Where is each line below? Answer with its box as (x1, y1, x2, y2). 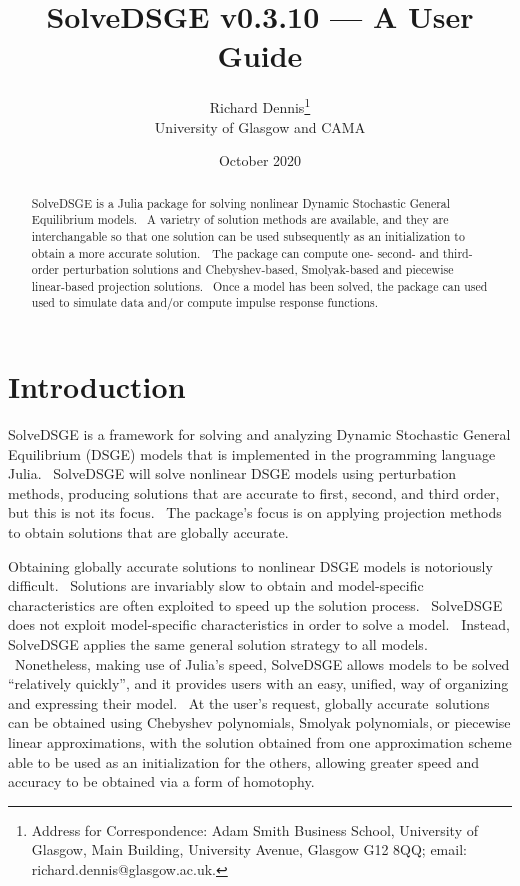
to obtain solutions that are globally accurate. (8, 522, 289, 543)
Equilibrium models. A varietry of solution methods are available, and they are (31, 211, 449, 228)
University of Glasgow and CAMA (154, 116, 366, 137)
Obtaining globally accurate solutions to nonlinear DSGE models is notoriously (8, 555, 493, 576)
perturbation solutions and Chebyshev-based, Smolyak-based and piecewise (62, 261, 454, 278)
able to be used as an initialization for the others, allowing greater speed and (8, 751, 480, 772)
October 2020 (218, 150, 302, 171)
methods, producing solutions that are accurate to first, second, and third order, (8, 482, 500, 503)
